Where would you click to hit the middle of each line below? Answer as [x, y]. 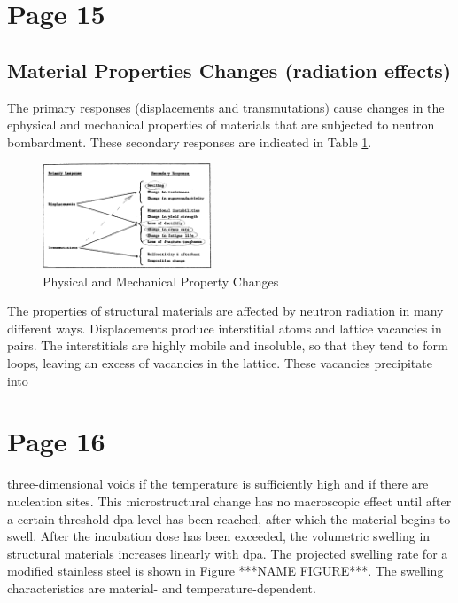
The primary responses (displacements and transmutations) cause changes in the [226, 107]
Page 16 [56, 441]
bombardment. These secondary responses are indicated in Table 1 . [190, 141]
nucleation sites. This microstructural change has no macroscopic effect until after [229, 501]
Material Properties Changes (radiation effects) [229, 70]
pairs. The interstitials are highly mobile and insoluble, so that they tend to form [228, 345]
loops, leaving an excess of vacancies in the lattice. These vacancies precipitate [220, 363]
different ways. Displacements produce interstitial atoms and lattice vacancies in [225, 328]
